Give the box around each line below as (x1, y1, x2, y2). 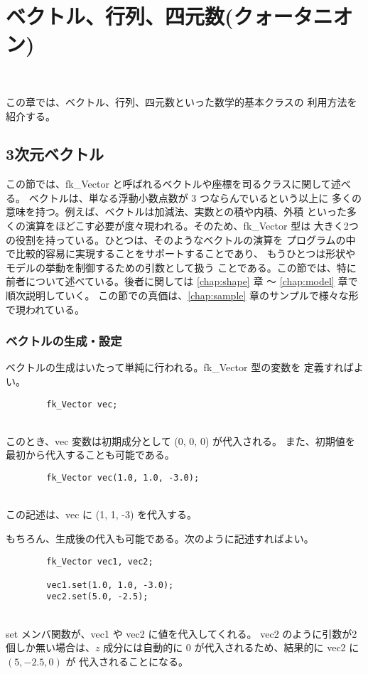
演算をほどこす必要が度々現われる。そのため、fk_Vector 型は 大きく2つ (25, 218, 359, 233)
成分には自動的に (103, 640, 183, 655)
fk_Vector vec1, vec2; (46, 556, 153, 567)
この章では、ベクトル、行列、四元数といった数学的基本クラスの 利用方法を (6, 94, 357, 109)
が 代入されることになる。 (65, 653, 189, 668)
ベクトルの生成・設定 (6, 332, 122, 350)
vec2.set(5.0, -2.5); (46, 592, 148, 602)
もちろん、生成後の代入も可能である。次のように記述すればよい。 (6, 530, 314, 545)
